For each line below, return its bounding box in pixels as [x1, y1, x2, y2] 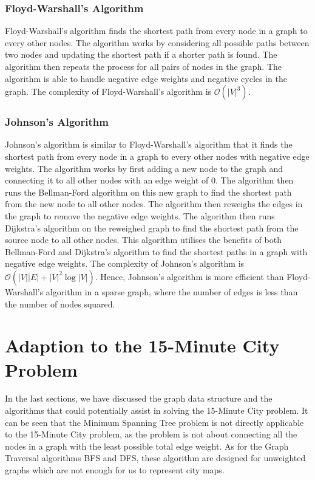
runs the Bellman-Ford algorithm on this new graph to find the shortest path [5, 185, 292, 198]
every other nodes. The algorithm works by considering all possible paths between [5, 36, 310, 49]
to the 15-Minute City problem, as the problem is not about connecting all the [5, 428, 297, 441]
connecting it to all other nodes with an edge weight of [5, 174, 209, 187]
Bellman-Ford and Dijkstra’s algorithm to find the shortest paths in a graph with [5, 245, 308, 258]
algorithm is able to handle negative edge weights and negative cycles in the [5, 72, 287, 84]
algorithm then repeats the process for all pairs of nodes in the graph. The [5, 60, 282, 72]
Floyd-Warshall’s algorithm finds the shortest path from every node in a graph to [5, 24, 308, 37]
